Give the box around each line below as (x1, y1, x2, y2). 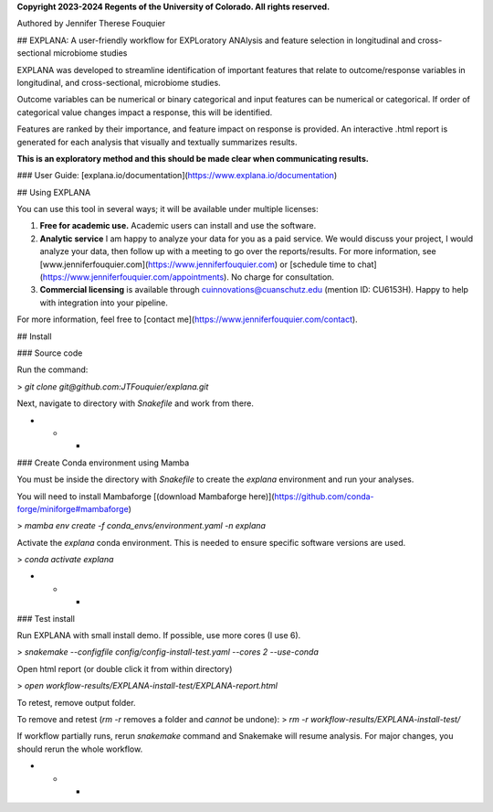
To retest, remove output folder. (16, 697, 136, 708)
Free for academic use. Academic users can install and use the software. (39, 220, 317, 231)
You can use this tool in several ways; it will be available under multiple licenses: (16, 204, 319, 215)
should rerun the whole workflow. (16, 743, 143, 754)
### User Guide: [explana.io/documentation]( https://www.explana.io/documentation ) (16, 170, 338, 181)
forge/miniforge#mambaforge (16, 503, 129, 514)
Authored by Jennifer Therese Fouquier (16, 18, 166, 29)
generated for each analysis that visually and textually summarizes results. (16, 136, 298, 147)
